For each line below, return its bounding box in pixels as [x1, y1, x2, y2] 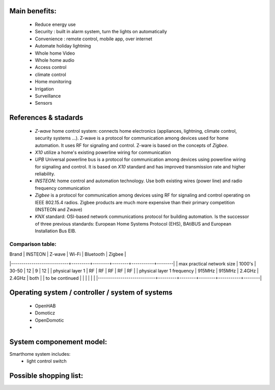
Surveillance [35, 92, 61, 99]
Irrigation [35, 86, 54, 92]
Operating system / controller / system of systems [9, 288, 173, 297]
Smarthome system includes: [9, 351, 71, 357]
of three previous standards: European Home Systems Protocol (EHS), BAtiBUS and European [35, 221, 232, 227]
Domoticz [35, 310, 56, 316]
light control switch [26, 358, 67, 364]
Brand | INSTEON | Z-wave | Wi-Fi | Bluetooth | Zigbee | [9, 251, 126, 257]
